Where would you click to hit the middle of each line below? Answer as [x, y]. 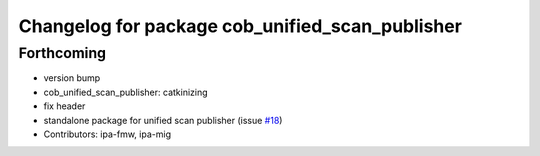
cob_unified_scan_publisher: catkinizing [126, 92]
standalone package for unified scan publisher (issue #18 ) [163, 120]
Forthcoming [62, 53]
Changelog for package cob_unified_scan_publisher [240, 26]
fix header [64, 106]
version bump [72, 78]
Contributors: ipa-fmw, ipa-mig [107, 134]
